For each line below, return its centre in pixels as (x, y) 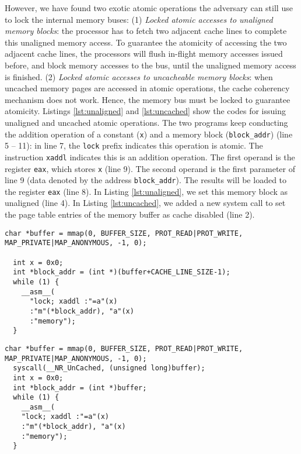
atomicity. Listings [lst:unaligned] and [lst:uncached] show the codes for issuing (145, 111)
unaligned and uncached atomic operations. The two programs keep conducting (146, 122)
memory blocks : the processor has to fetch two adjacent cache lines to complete (146, 31)
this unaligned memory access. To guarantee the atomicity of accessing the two (146, 42)
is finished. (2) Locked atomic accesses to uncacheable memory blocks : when (139, 76)
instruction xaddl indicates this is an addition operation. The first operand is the (150, 157)
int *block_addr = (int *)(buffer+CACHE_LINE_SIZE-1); (122, 272)
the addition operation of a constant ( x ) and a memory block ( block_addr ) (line (149, 134)
